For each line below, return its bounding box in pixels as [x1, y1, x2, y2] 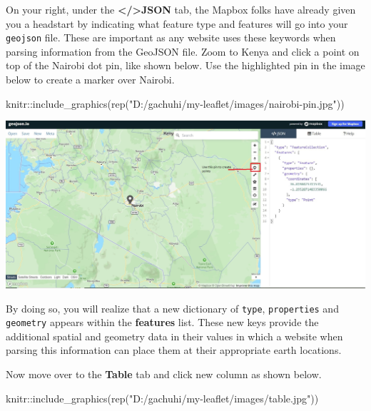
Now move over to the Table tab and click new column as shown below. [6, 367, 322, 382]
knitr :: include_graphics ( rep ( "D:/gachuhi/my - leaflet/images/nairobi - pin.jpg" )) [6, 96, 345, 111]
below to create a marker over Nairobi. [6, 72, 175, 87]
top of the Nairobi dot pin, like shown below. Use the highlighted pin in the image [6, 58, 365, 73]
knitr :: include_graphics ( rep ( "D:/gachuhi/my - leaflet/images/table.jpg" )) [6, 390, 319, 405]
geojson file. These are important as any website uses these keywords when [6, 30, 336, 45]
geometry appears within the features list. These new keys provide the [6, 315, 319, 330]
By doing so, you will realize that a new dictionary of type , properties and [6, 300, 339, 315]
